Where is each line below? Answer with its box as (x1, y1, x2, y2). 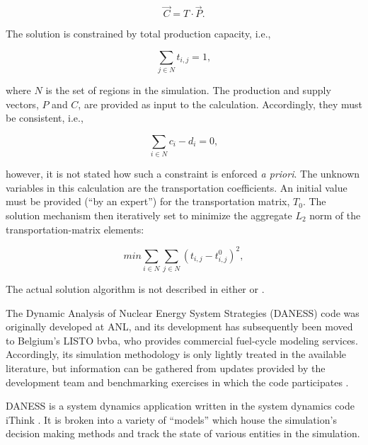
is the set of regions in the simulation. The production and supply (45, 83, 331, 98)
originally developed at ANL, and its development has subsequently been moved (6, 319, 353, 334)
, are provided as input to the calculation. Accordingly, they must (78, 96, 362, 111)
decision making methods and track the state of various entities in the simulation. (6, 426, 360, 441)
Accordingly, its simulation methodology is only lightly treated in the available (6, 347, 347, 362)
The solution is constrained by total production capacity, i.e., (6, 26, 271, 41)
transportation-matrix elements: (6, 221, 144, 236)
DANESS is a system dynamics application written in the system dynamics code (6, 398, 355, 413)
